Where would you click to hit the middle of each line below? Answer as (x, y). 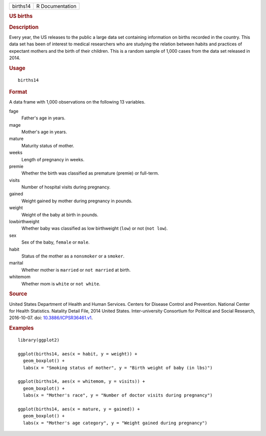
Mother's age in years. (44, 132)
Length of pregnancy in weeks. (53, 159)
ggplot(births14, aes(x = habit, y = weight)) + (78, 354)
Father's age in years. (44, 118)
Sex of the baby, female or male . (55, 242)
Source (18, 294)
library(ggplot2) (39, 340)
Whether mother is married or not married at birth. (76, 270)
